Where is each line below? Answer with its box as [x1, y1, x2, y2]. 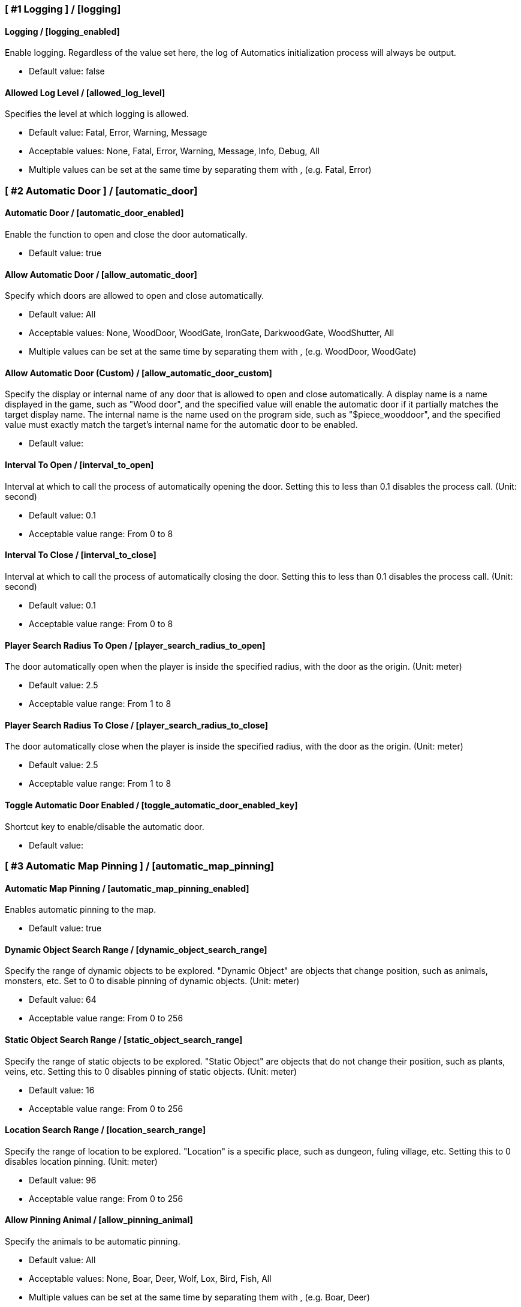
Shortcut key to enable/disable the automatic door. [5, 821, 204, 832]
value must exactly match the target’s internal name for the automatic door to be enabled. [5, 419, 358, 430]
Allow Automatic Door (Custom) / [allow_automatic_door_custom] [5, 367, 272, 378]
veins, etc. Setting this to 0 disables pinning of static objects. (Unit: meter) [5, 1066, 297, 1077]
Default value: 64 [29, 994, 97, 1005]
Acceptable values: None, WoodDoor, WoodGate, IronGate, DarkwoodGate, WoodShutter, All [29, 328, 394, 338]
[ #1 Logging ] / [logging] [5, 3, 121, 15]
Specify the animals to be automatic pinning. [5, 1236, 180, 1247]
